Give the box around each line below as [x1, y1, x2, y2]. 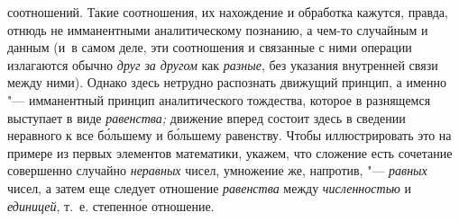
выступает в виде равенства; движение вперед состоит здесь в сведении [7, 108, 406, 127]
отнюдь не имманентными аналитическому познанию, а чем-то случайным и [7, 20, 428, 39]
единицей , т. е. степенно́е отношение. [7, 196, 215, 215]
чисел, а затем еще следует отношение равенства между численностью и [7, 178, 412, 197]
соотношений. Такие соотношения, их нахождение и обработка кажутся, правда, [7, 3, 448, 21]
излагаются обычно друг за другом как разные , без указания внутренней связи [7, 55, 438, 74]
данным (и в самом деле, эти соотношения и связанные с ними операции [7, 38, 412, 57]
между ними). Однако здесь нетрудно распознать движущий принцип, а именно [7, 73, 447, 92]
